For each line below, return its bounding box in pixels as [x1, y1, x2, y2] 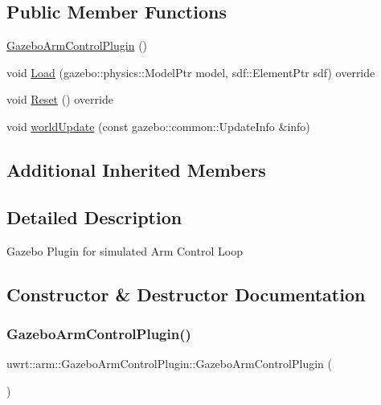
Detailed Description [6, 204, 182, 229]
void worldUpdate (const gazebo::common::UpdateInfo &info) [6, 117, 310, 134]
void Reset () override [6, 91, 113, 108]
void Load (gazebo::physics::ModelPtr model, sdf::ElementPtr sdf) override [6, 63, 375, 80]
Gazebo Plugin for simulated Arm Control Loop [6, 242, 243, 259]
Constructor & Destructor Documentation [6, 281, 366, 306]
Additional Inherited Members [6, 157, 266, 182]
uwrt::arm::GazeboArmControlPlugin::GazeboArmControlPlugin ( [6, 355, 332, 372]
